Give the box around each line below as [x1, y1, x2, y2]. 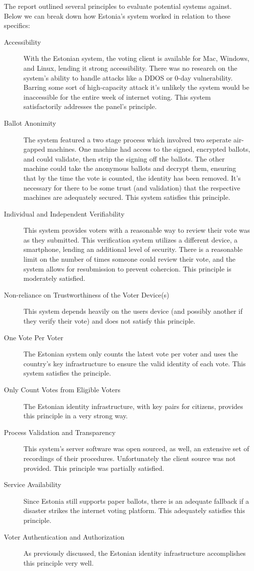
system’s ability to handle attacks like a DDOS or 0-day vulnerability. [23, 72, 233, 82]
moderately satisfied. [23, 273, 86, 283]
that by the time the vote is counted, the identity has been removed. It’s [23, 172, 241, 183]
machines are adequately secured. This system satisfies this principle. [23, 192, 231, 202]
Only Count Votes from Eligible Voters [4, 384, 121, 394]
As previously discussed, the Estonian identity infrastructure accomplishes [23, 548, 246, 558]
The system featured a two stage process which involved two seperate [23, 134, 231, 144]
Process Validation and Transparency [4, 427, 116, 437]
